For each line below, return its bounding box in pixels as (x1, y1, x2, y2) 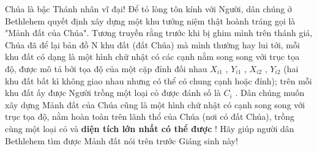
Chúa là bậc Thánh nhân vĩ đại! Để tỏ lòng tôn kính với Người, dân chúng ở (5, 2, 292, 15)
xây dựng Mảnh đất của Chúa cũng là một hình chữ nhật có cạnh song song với (5, 98, 305, 111)
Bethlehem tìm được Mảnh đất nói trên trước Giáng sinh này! (5, 134, 238, 147)
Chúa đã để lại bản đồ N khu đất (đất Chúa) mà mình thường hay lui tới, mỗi (5, 38, 300, 51)
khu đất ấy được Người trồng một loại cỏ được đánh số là (5, 86, 221, 99)
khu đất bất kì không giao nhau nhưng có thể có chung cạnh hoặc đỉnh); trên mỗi (5, 74, 312, 87)
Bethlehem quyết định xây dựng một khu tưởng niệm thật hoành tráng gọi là (5, 14, 296, 27)
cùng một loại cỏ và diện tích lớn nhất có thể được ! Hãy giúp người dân (5, 122, 294, 134)
